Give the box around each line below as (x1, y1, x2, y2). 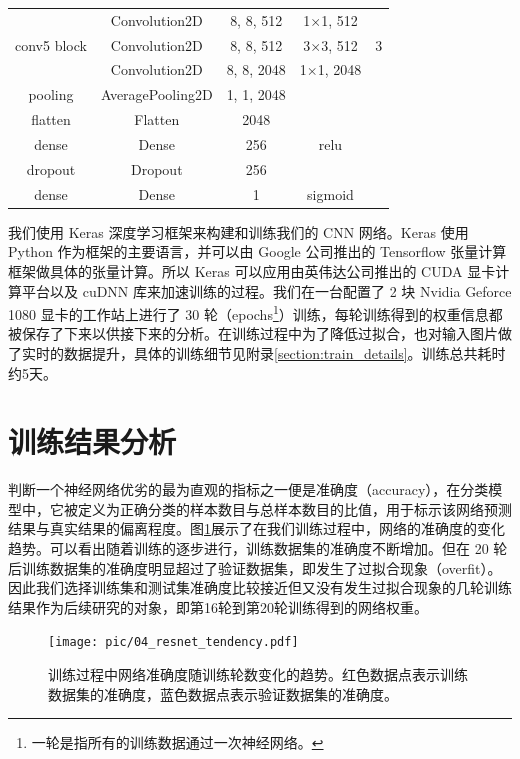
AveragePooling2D (100, 84, 213, 105)
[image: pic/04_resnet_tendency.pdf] (48, 635, 299, 650)
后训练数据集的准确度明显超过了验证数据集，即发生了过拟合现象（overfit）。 (8, 557, 502, 578)
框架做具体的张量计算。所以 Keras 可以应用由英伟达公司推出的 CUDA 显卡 (8, 260, 496, 281)
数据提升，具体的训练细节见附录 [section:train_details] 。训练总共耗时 (63, 342, 506, 363)
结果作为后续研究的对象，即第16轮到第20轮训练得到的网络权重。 (8, 596, 428, 617)
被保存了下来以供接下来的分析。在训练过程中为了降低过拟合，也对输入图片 (8, 323, 498, 344)
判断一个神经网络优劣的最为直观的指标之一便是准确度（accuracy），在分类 (8, 479, 489, 500)
